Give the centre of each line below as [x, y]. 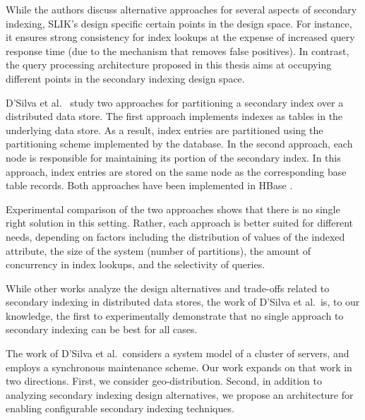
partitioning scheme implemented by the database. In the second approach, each [179, 144]
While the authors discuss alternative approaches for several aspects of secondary [181, 9]
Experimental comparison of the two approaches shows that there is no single [173, 209]
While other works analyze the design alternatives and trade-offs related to [168, 288]
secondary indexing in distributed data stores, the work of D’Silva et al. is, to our [183, 302]
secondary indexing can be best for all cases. [102, 329]
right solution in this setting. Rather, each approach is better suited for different [180, 223]
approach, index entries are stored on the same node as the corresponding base [176, 171]
